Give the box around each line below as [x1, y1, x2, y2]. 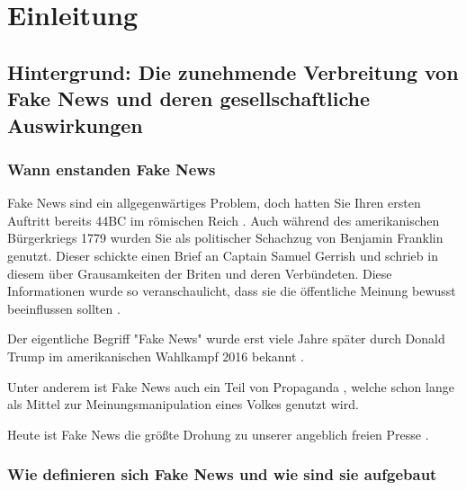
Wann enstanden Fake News [7, 157, 216, 180]
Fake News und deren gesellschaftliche [7, 85, 370, 112]
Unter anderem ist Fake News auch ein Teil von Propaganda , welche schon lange [7, 377, 454, 396]
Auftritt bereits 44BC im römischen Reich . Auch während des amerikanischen [7, 210, 440, 229]
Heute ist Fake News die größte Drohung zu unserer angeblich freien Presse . [7, 424, 429, 443]
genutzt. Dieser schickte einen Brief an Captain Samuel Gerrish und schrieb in [7, 245, 438, 264]
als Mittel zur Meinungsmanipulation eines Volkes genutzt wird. [7, 395, 359, 414]
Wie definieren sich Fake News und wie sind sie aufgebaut [7, 463, 437, 486]
